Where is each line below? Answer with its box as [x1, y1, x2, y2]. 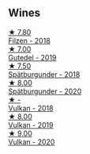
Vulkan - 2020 [8, 137, 55, 146]
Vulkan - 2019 [8, 120, 54, 129]
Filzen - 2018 [8, 36, 51, 45]
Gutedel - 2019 [8, 52, 57, 62]
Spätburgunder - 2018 [8, 69, 81, 79]
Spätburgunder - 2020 [8, 87, 82, 96]
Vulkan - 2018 [8, 103, 54, 113]
